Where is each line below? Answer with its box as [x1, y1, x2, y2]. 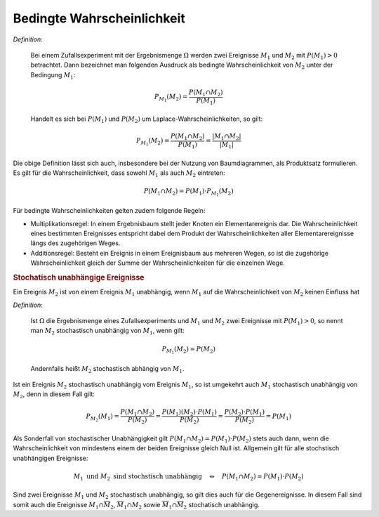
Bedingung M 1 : [30, 70, 76, 81]
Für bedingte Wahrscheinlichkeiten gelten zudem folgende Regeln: [13, 207, 206, 215]
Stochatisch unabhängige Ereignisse [13, 273, 145, 282]
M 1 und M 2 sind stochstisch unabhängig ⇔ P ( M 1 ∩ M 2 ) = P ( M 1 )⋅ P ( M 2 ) [73, 472, 305, 482]
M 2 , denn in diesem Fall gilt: [13, 390, 95, 400]
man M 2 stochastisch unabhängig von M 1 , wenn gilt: [30, 327, 185, 336]
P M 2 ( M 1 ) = [86, 412, 119, 423]
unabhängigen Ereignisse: [13, 454, 88, 462]
